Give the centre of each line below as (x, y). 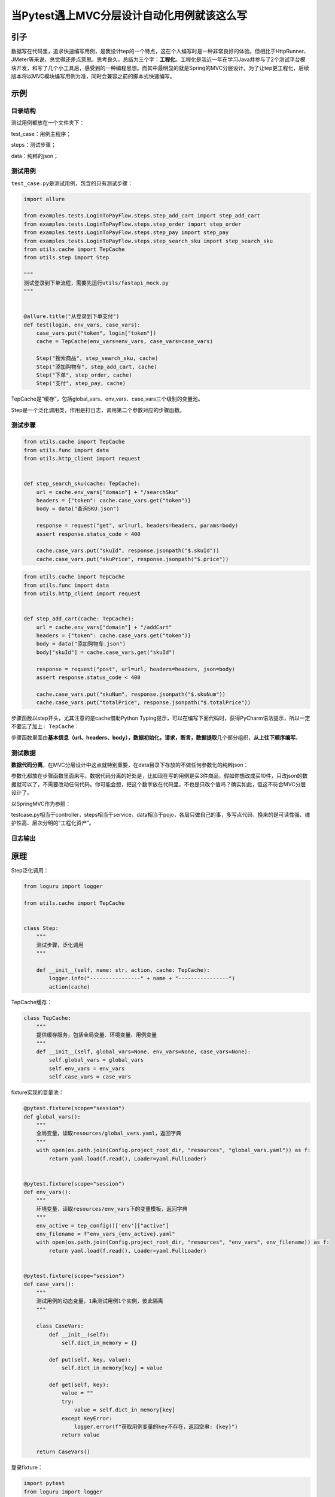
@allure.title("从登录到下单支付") (71, 316)
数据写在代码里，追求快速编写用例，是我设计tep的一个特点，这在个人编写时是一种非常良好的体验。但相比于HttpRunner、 (160, 51)
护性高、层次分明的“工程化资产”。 (53, 823)
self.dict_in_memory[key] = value (112, 1368)
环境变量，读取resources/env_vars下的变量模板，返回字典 (112, 1209)
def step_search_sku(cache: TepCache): (82, 484)
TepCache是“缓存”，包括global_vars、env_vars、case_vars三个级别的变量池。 (107, 399)
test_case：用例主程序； (41, 134)
